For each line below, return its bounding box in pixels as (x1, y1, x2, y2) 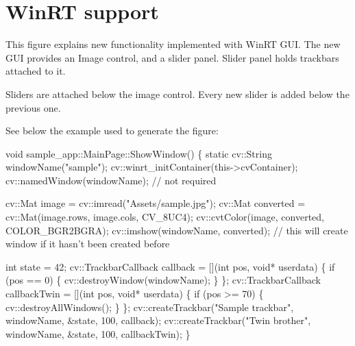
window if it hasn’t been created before (5, 236, 170, 251)
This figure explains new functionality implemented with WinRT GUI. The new (5, 37, 341, 51)
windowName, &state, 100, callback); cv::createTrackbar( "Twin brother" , (5, 313, 311, 328)
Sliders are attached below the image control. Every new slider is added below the (5, 86, 350, 101)
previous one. (5, 100, 61, 114)
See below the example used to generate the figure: (5, 123, 219, 138)
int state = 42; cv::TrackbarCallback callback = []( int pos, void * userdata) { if (5, 259, 335, 273)
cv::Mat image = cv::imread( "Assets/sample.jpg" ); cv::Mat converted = (5, 196, 306, 210)
